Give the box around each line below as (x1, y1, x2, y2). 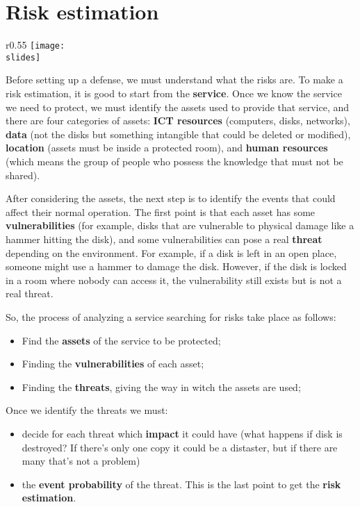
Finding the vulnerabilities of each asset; (22, 356, 204, 371)
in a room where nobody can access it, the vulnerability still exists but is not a (6, 272, 342, 287)
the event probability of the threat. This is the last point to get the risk (22, 476, 341, 491)
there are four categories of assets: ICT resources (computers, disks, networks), (6, 113, 350, 128)
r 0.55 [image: (6, 38, 65, 52)
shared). (6, 167, 40, 182)
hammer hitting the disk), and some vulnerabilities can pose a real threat (6, 231, 322, 246)
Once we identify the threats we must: (6, 403, 168, 417)
